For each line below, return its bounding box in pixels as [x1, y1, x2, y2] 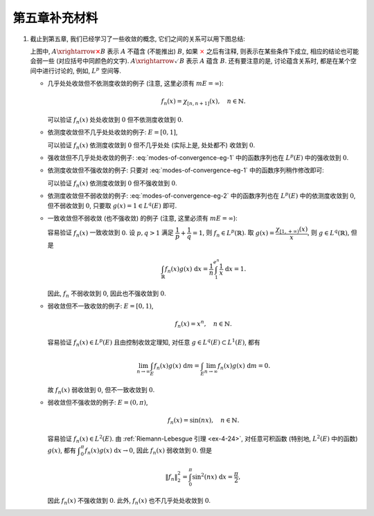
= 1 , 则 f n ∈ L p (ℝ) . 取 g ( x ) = [192, 228, 275, 239]
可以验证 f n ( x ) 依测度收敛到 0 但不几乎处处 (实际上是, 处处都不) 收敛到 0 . [47, 140, 256, 151]
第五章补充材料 [12, 10, 98, 26]
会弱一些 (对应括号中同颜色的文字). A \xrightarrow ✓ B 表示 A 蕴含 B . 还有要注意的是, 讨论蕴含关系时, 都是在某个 [30, 57, 351, 65]
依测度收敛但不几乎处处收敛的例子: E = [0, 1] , [47, 128, 178, 136]
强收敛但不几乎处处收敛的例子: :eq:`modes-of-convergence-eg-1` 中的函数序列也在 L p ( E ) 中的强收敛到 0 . [47, 153, 349, 162]
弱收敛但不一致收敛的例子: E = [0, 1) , [47, 302, 154, 311]
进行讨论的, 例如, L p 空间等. [42, 66, 121, 75]
